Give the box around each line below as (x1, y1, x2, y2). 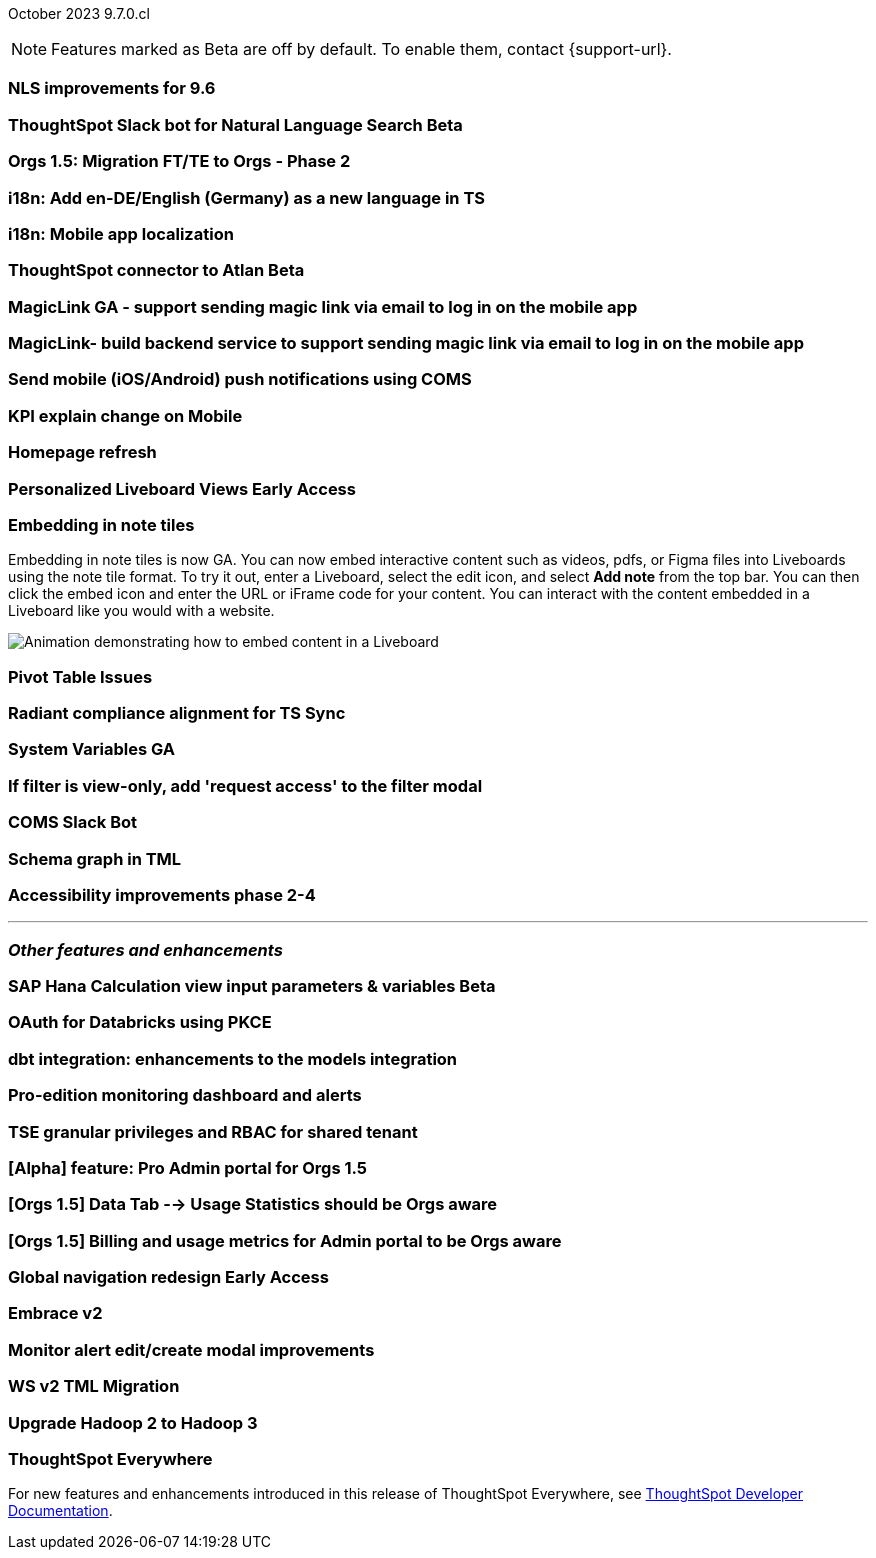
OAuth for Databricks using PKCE (8, 1012, 272, 1033)
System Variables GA (8, 739, 176, 760)
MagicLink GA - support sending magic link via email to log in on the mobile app (8, 296, 638, 317)
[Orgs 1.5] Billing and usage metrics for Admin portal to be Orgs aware (8, 1230, 562, 1251)
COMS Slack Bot (8, 812, 138, 833)
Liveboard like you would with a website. (8, 602, 275, 620)
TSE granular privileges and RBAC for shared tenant (8, 1121, 418, 1142)
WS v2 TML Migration (8, 1376, 180, 1397)
